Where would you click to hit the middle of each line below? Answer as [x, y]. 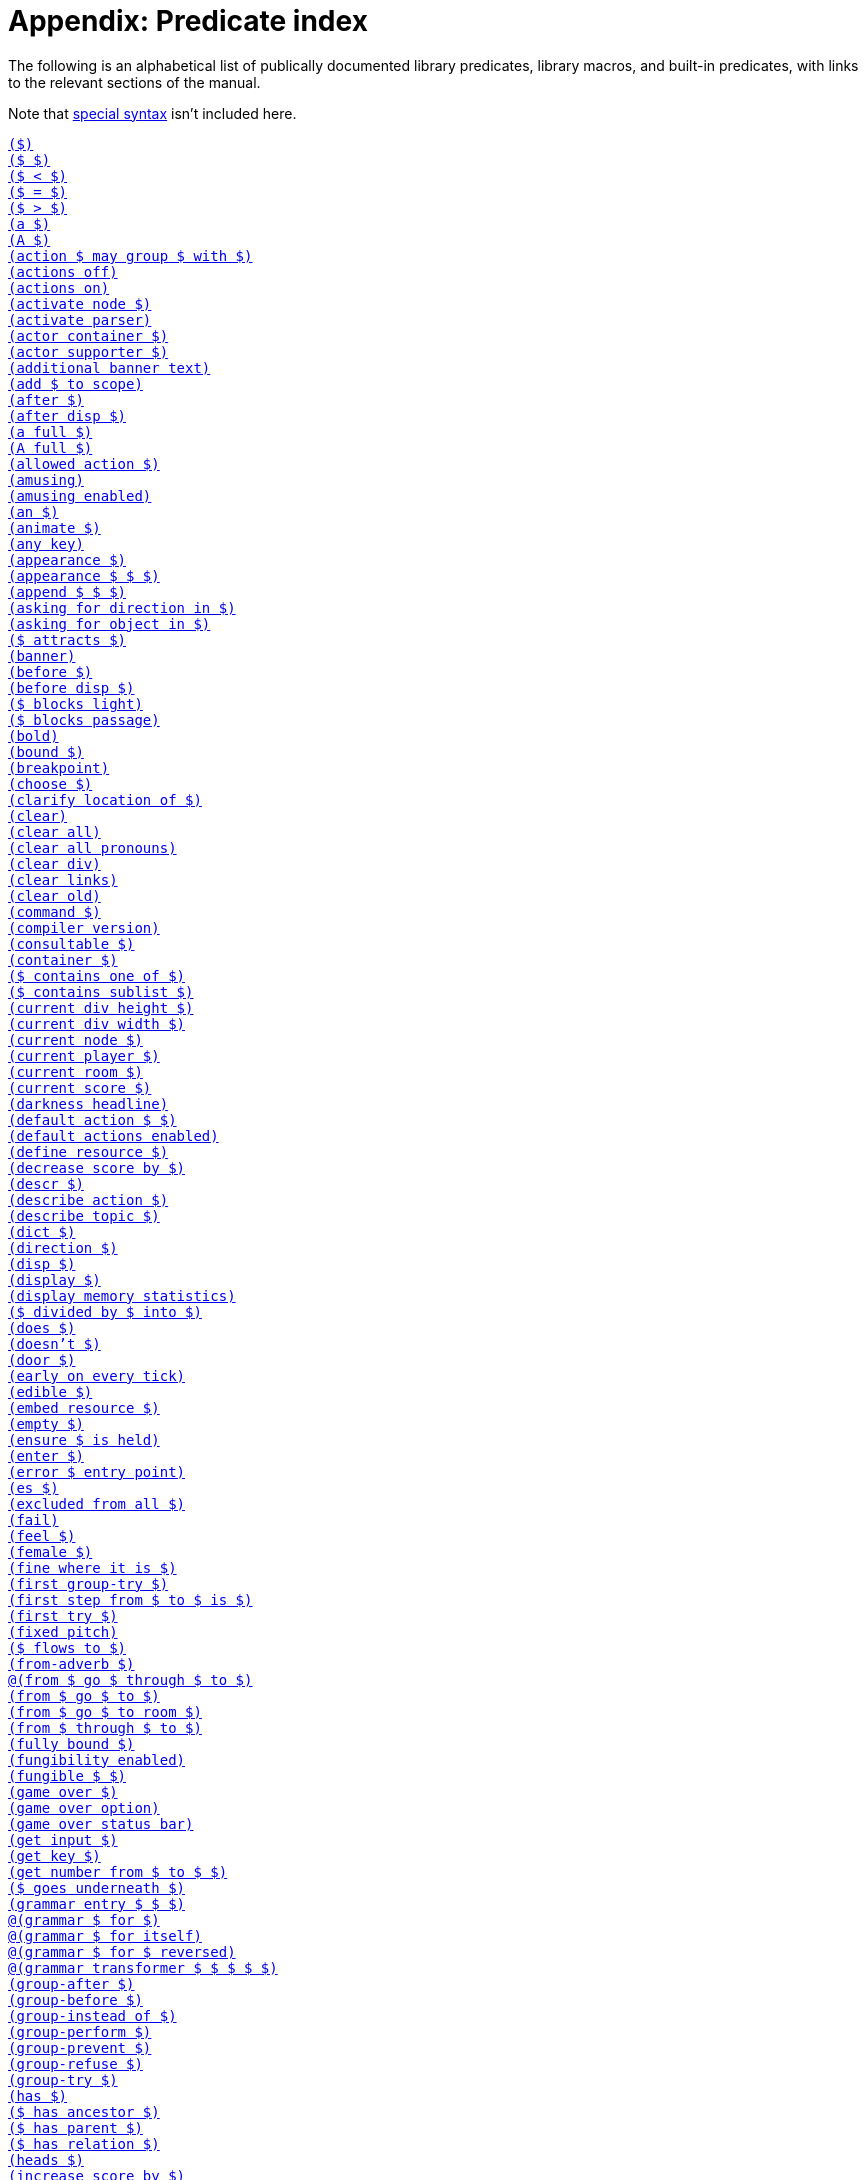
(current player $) [84, 1055]
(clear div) [54, 863]
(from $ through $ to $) [105, 1727]
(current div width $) [97, 1023]
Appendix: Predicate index [188, 21]
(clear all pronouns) [92, 847]
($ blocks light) [75, 703]
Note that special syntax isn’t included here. [152, 113]
